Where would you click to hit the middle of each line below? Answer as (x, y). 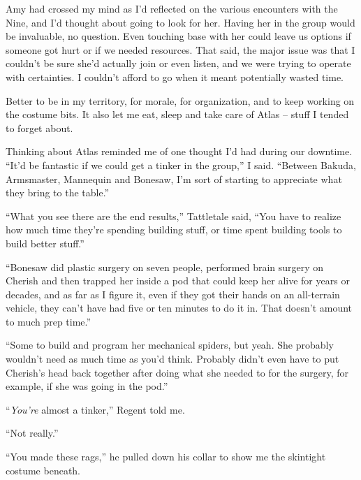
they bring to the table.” (58, 192)
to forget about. (39, 128)
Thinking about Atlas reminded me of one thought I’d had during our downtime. (179, 151)
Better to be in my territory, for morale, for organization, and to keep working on (180, 100)
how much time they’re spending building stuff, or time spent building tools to (174, 230)
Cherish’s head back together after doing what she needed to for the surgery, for (177, 372)
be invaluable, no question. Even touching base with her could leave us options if (178, 36)
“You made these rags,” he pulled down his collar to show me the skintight (166, 457)
